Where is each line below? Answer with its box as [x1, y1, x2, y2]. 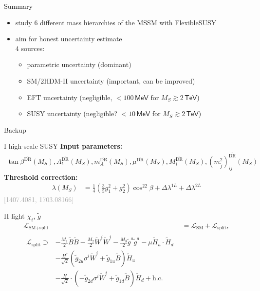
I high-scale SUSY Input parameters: [4, 141, 123, 151]
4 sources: [15, 43, 45, 53]
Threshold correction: [4, 171, 78, 182]
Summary [4, 1, 33, 11]
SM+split [29, 225, 49, 231]
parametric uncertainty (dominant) [27, 59, 131, 69]
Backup [4, 124, 26, 135]
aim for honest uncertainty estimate [15, 34, 122, 44]
